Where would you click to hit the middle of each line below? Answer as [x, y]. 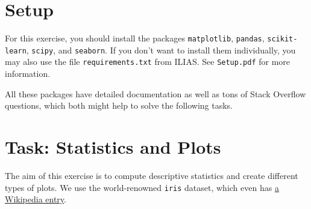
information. [28, 74]
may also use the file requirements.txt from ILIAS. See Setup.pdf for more [148, 62]
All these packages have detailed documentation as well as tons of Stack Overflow [155, 93]
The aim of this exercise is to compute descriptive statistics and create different [152, 175]
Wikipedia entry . [36, 199]
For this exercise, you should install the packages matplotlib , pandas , [135, 38]
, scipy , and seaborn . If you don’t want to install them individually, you [161, 50]
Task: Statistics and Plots [113, 147]
